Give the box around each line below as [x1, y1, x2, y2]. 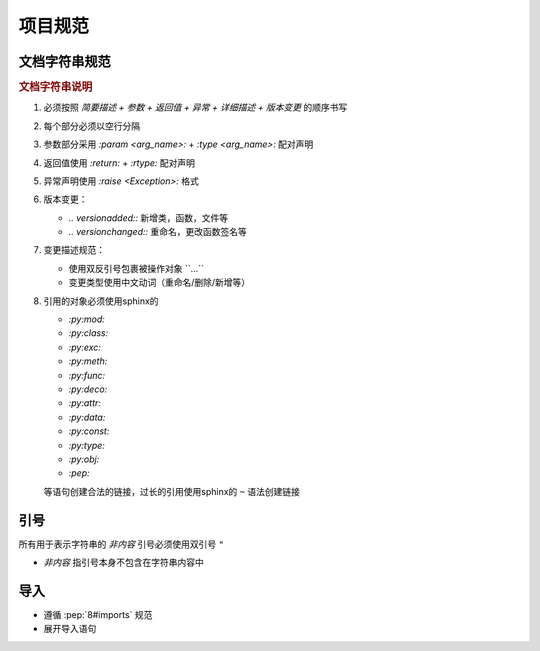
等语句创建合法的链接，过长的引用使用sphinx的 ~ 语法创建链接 [43, 485, 300, 497]
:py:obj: [68, 453, 100, 465]
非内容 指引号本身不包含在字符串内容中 [43, 556, 204, 568]
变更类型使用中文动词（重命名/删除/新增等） [68, 276, 251, 289]
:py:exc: [68, 341, 102, 353]
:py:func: [68, 369, 106, 381]
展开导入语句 [43, 623, 97, 635]
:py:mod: [68, 313, 105, 325]
